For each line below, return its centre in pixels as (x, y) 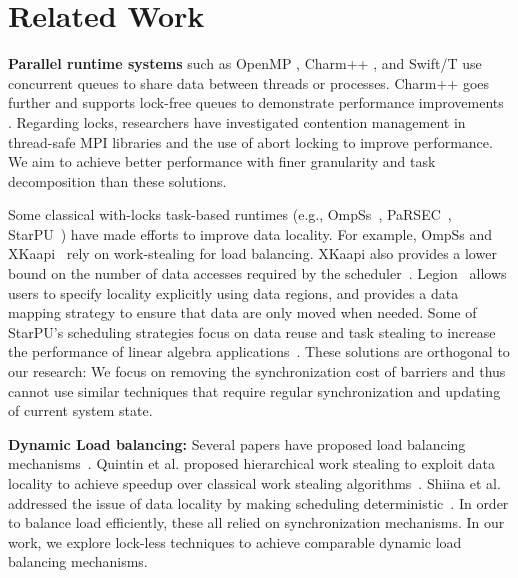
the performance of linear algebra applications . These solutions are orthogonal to (259, 351)
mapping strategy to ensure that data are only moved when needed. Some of (242, 312)
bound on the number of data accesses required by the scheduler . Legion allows (257, 273)
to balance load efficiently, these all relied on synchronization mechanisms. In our (256, 522)
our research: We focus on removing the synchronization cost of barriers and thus (257, 371)
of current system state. (80, 410)
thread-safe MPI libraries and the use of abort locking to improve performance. (250, 141)
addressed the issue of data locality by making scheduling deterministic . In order (258, 502)
